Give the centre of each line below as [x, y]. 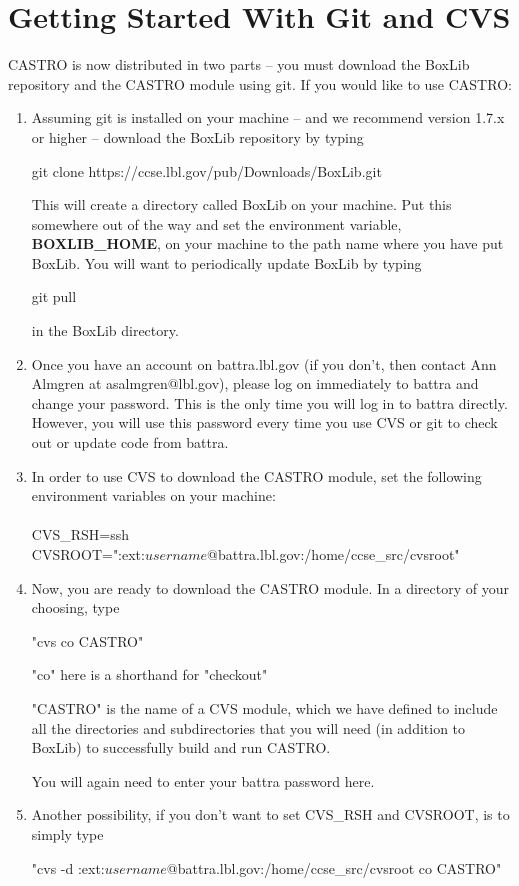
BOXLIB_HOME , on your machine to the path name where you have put [267, 243]
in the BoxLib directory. [105, 330]
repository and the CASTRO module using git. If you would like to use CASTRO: [260, 83]
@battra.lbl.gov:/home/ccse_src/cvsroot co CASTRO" [334, 867]
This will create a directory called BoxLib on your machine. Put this [241, 204]
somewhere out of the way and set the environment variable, [216, 223]
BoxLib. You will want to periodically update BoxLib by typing [226, 262]
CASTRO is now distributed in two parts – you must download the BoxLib [239, 64]
